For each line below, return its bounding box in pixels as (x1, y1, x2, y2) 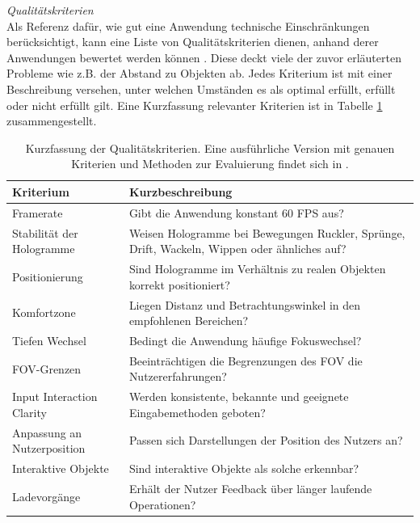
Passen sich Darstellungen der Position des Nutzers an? (128, 432, 403, 449)
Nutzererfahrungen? (128, 368, 227, 385)
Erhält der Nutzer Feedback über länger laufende (128, 479, 372, 496)
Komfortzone (12, 304, 76, 321)
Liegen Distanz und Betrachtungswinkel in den (128, 296, 361, 313)
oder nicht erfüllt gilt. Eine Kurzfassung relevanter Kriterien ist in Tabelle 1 (6, 96, 383, 113)
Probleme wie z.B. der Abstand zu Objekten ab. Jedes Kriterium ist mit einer (6, 65, 393, 82)
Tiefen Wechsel (12, 331, 86, 348)
